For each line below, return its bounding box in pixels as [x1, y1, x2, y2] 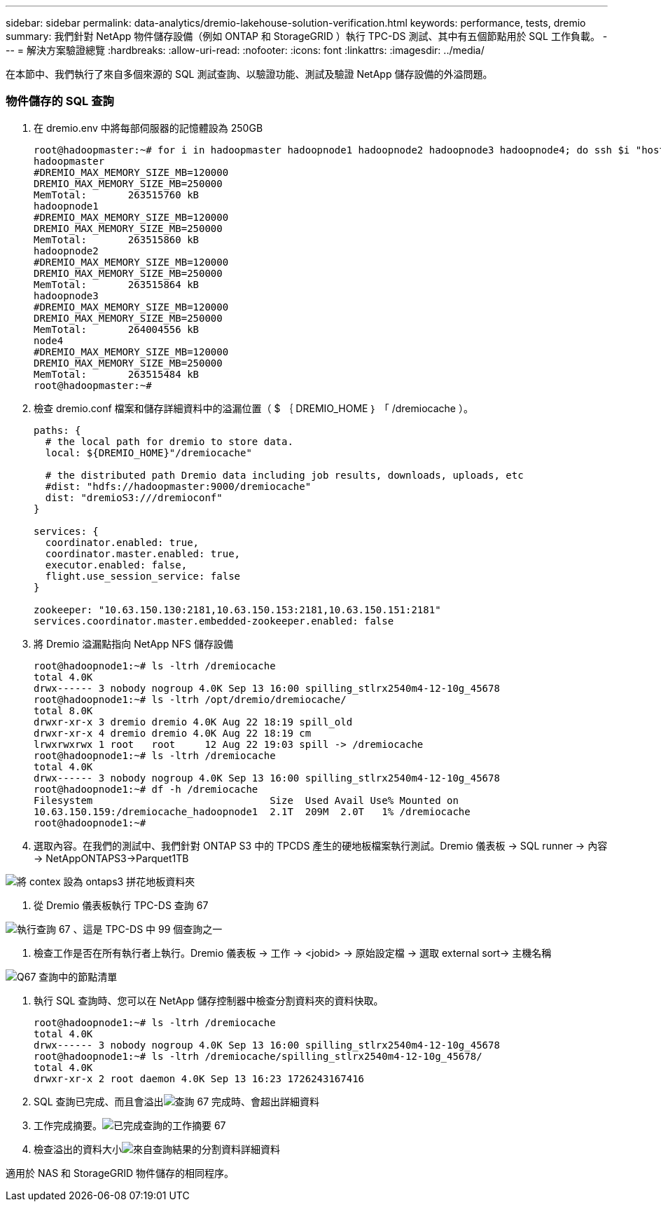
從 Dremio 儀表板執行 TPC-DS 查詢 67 [34, 899, 209, 911]
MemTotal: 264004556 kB [34, 323, 200, 335]
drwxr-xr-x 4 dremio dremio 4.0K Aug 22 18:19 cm [34, 727, 312, 739]
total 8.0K [34, 704, 93, 716]
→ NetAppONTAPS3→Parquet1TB [34, 852, 189, 864]
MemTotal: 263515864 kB [34, 278, 200, 290]
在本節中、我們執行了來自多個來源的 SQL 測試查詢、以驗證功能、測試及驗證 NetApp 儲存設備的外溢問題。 [6, 68, 493, 80]
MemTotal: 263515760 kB [34, 189, 200, 200]
